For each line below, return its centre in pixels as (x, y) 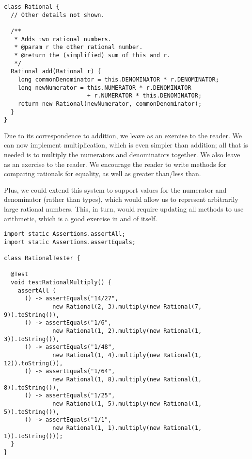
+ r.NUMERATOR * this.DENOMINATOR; (144, 96)
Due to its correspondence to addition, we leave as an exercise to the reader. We (123, 135)
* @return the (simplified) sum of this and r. (92, 55)
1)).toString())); (33, 436)
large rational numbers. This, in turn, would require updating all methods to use (124, 209)
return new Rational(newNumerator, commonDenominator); (110, 104)
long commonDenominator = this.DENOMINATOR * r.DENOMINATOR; (118, 79)
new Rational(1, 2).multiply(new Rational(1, (127, 331)
